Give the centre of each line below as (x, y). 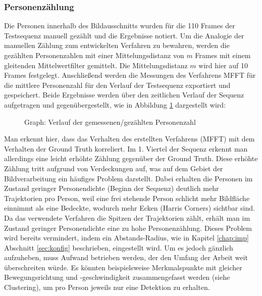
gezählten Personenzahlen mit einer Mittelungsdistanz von (94, 55)
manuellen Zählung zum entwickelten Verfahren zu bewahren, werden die (117, 45)
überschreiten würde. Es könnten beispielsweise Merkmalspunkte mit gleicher (123, 267)
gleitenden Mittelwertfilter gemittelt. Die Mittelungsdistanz (96, 65)
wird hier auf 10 (223, 65)
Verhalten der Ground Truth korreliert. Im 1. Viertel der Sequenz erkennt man (126, 148)
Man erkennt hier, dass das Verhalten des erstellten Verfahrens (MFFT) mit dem (129, 139)
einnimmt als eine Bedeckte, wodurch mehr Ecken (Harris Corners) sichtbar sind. (129, 208)
